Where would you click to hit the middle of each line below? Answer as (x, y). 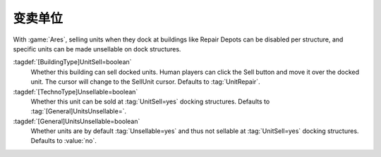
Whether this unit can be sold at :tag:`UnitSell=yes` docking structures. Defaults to (150, 101)
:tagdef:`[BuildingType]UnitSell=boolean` (72, 62)
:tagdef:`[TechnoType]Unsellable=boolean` (75, 92)
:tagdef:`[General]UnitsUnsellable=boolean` (77, 121)
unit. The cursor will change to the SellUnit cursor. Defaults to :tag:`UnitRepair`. (145, 82)
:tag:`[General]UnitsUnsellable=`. (79, 111)
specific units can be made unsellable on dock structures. (97, 49)
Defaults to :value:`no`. (64, 141)
